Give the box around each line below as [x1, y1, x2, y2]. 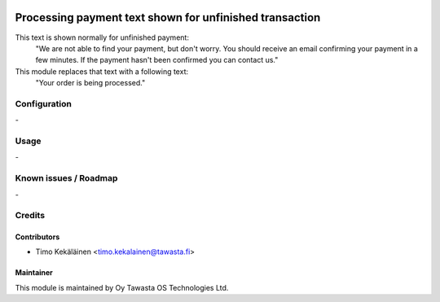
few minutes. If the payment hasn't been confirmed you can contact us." [35, 55, 279, 65]
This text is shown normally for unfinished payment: [15, 33, 189, 42]
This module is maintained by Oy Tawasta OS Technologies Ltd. [15, 282, 229, 292]
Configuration [15, 98, 73, 109]
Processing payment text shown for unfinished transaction [15, 11, 321, 24]
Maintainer [15, 268, 53, 278]
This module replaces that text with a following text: [15, 66, 189, 77]
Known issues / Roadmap [15, 173, 118, 184]
